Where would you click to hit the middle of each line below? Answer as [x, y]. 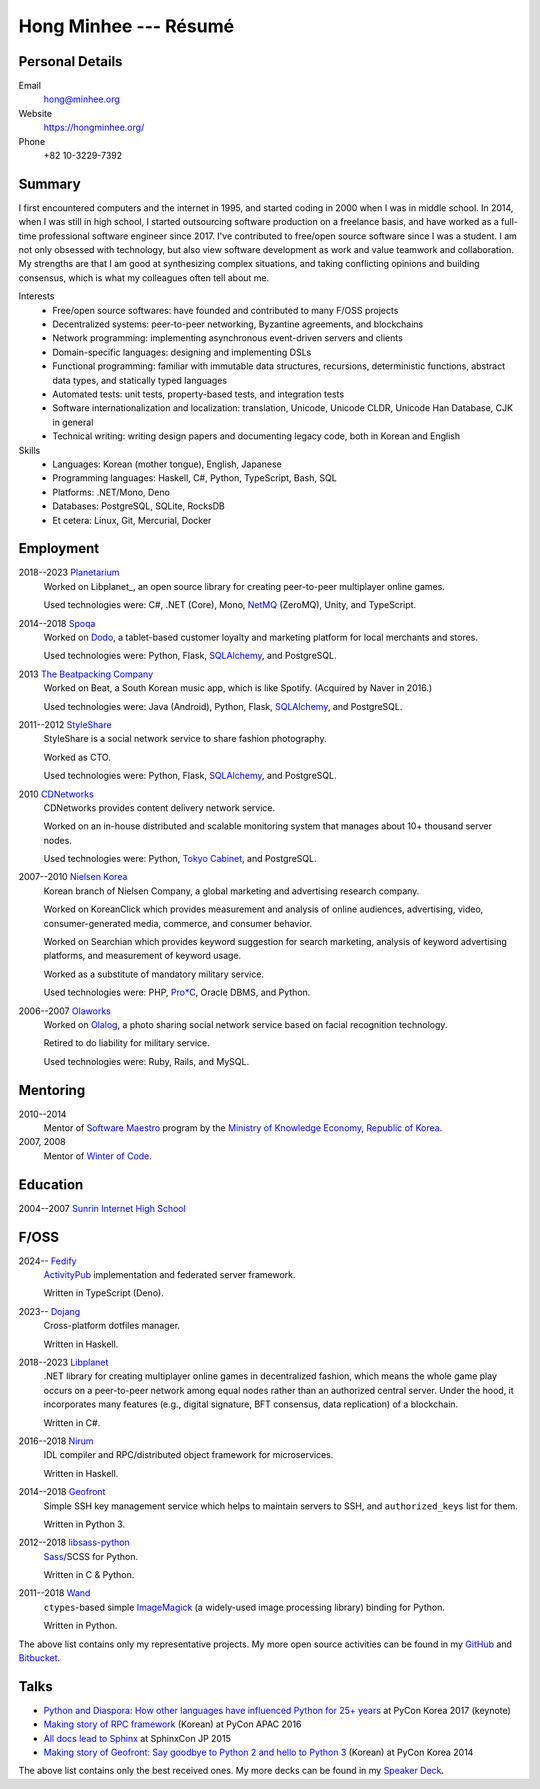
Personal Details [70, 61]
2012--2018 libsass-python [74, 1542]
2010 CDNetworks [56, 794]
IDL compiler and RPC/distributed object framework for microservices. [188, 1455]
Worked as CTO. [77, 757]
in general [73, 422]
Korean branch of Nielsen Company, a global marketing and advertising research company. [231, 891]
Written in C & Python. [89, 1575]
